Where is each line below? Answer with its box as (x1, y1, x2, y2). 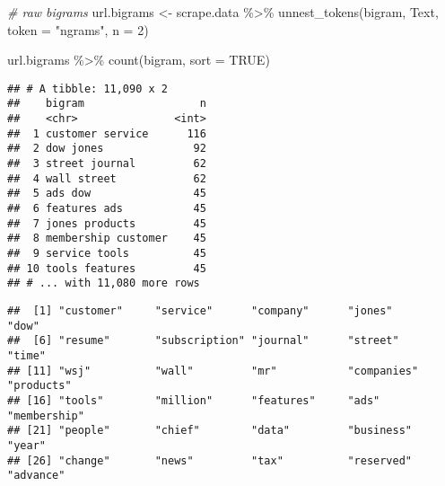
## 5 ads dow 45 (7, 187, 206, 200)
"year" (7, 438, 46, 452)
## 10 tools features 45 (7, 261, 206, 275)
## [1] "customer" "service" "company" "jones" (7, 304, 393, 317)
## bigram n (7, 97, 206, 110)
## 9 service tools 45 (7, 247, 206, 260)
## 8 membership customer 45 (7, 232, 206, 245)
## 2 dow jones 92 (7, 142, 206, 155)
